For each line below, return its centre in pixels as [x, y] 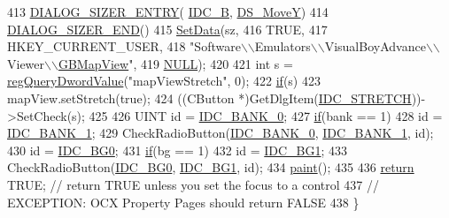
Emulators [283, 46]
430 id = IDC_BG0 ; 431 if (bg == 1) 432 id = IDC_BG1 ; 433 [178, 150]
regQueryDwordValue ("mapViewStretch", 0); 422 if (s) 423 [164, 81]
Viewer [26, 63]
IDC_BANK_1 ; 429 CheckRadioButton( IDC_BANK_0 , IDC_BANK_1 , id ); [221, 133]
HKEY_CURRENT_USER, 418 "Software [124, 46]
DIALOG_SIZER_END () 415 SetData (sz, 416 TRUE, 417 [167, 29]
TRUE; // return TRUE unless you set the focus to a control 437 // [194, 184]
